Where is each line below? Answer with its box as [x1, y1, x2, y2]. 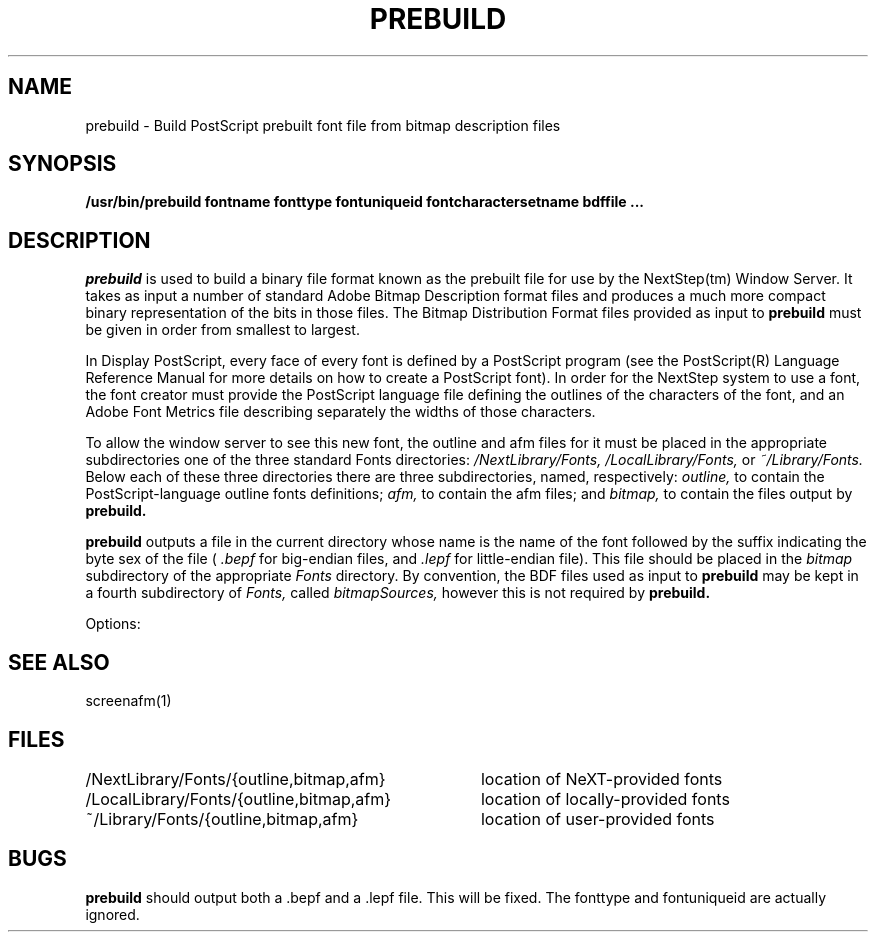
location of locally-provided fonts [480, 788, 730, 809]
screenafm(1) [85, 692, 172, 710]
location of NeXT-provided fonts [480, 768, 723, 789]
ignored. [85, 905, 140, 923]
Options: [85, 615, 141, 633]
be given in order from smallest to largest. [85, 321, 360, 339]
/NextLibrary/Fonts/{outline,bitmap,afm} [85, 768, 386, 789]
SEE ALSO [8, 649, 110, 675]
